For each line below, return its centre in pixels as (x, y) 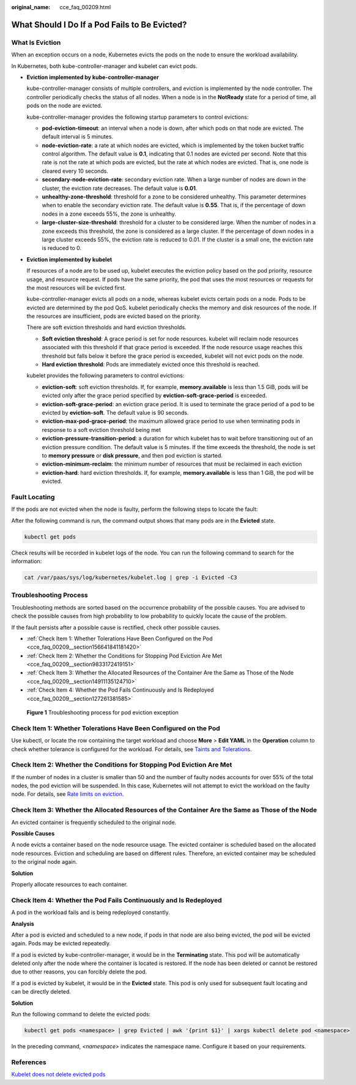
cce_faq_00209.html (85, 7)
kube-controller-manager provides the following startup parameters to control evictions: (138, 117)
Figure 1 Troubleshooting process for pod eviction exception (102, 713)
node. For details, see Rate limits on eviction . (68, 794)
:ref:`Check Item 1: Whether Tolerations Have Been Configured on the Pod (120, 638)
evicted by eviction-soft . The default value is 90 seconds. (115, 413)
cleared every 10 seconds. (75, 171)
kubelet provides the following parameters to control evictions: (106, 376)
